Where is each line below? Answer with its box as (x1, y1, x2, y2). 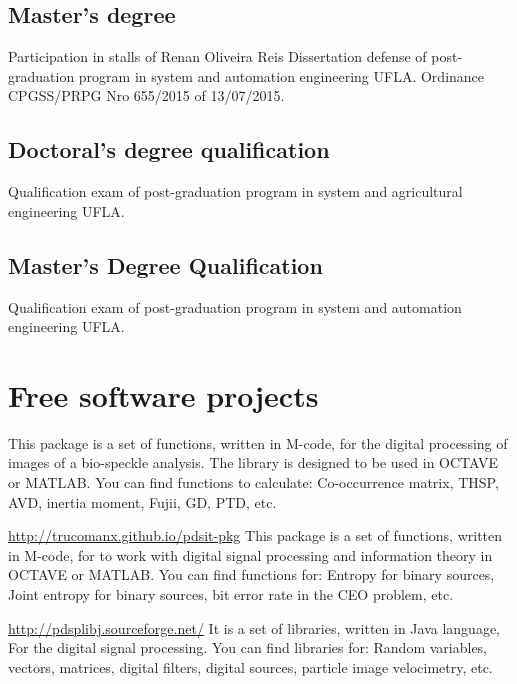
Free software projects (8, 374, 319, 415)
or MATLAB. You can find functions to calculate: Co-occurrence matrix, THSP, (8, 472, 499, 493)
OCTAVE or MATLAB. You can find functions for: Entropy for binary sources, (8, 564, 495, 585)
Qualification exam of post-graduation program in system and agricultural (8, 181, 463, 202)
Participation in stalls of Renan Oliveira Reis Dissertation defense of (8, 46, 427, 67)
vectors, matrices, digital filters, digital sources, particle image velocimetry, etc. (8, 656, 493, 677)
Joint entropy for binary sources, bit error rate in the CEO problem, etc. (8, 584, 454, 605)
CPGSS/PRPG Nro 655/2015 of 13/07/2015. (8, 85, 285, 106)
